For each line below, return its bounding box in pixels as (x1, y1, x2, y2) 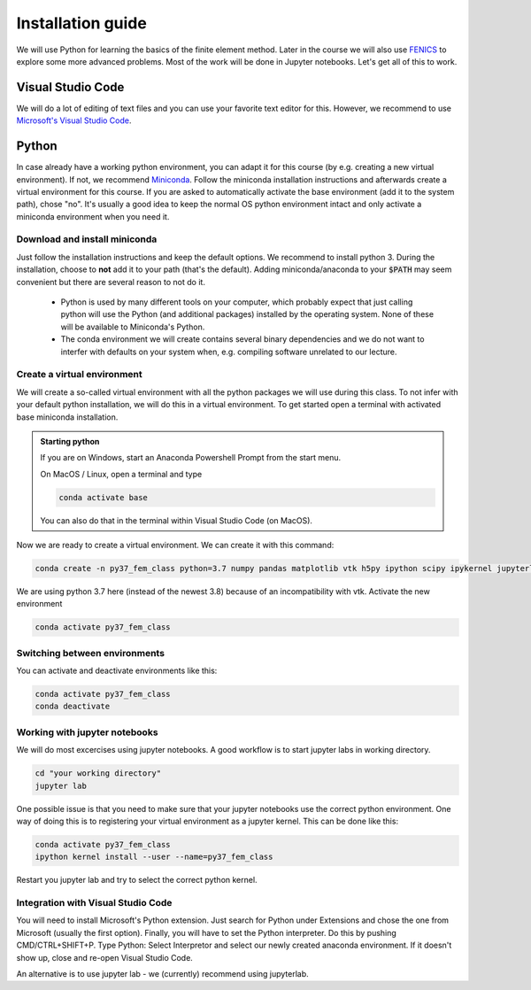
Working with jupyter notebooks (16, 726, 158, 739)
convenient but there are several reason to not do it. (16, 276, 205, 287)
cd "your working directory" (35, 769, 162, 778)
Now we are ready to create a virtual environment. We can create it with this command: (16, 540, 335, 551)
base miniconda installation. (16, 412, 119, 422)
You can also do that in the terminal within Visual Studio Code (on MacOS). (40, 514, 313, 526)
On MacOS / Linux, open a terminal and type (40, 468, 203, 479)
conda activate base (58, 492, 148, 502)
